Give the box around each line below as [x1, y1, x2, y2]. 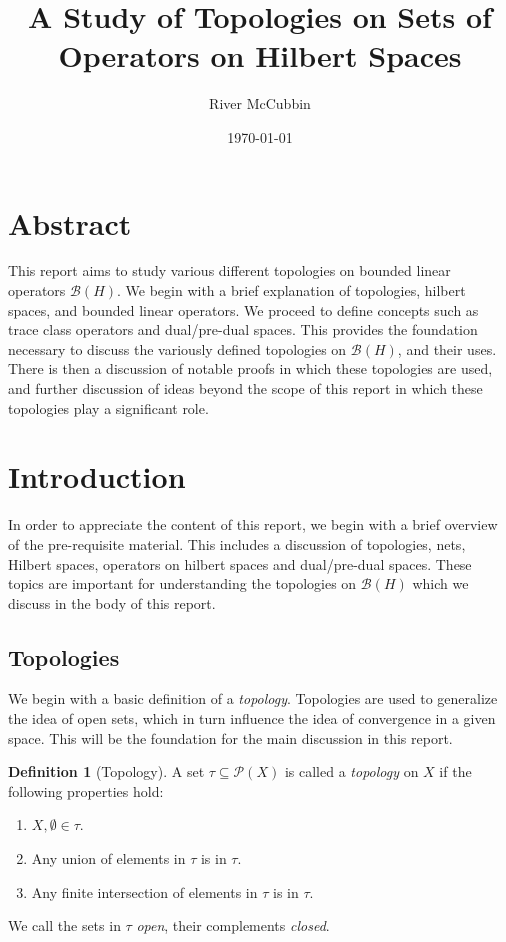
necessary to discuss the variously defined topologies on [8, 338, 347, 359]
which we [412, 573, 469, 594]
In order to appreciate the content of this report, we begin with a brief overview [8, 514, 498, 535]
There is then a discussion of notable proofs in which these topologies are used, [8, 358, 493, 379]
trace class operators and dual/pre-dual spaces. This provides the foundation [8, 319, 478, 340]
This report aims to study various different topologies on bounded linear [8, 260, 451, 281]
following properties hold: [8, 780, 164, 801]
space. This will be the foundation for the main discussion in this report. [8, 727, 453, 748]
